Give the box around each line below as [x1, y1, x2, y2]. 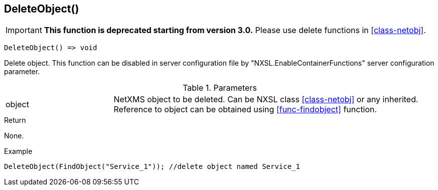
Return [4, 116, 26, 125]
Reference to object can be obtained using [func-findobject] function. [113, 104, 377, 115]
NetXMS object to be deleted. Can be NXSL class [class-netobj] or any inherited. [113, 94, 418, 105]
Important [6, 25, 42, 36]
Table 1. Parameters [183, 83, 257, 93]
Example [4, 147, 33, 156]
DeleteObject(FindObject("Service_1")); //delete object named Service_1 [4, 162, 301, 171]
